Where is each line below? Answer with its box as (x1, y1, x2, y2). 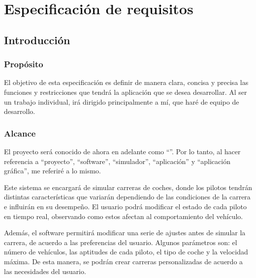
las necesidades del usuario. (4, 266, 86, 276)
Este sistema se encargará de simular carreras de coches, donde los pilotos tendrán (4, 182, 252, 192)
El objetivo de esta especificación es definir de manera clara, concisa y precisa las (4, 77, 249, 87)
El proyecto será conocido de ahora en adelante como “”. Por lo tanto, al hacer (4, 146, 241, 156)
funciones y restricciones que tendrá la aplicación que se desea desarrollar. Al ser (4, 86, 247, 97)
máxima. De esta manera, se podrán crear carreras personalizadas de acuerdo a (4, 256, 243, 266)
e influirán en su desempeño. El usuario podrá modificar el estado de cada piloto (4, 201, 247, 211)
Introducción (4, 32, 70, 47)
